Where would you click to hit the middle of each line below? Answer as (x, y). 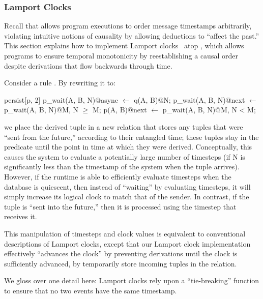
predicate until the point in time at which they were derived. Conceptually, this (128, 147)
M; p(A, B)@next (120, 110)
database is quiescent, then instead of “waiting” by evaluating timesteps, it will (127, 186)
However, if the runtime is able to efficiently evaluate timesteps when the (118, 176)
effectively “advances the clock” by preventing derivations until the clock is (121, 253)
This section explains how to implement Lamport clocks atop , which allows (124, 46)
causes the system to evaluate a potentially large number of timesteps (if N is (125, 156)
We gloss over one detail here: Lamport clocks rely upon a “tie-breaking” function (132, 280)
